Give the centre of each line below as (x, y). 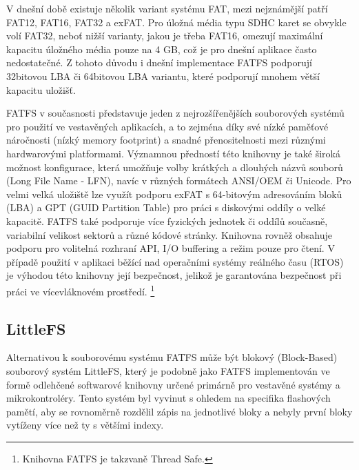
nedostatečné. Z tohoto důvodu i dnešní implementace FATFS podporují (159, 62)
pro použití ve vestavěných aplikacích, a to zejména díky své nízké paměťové (167, 126)
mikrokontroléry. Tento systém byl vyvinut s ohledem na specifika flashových (168, 398)
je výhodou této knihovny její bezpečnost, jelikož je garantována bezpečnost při (174, 275)
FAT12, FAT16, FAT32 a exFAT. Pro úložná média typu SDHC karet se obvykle (176, 22)
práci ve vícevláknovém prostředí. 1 (81, 290)
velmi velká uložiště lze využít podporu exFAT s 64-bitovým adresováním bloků (174, 194)
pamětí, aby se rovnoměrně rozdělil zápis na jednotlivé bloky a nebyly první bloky (179, 411)
